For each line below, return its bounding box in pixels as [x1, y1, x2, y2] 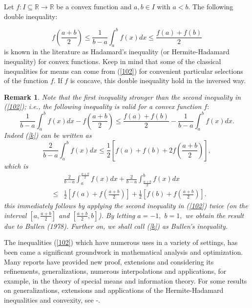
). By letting [98, 210, 135, 220]
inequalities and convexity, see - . [4, 295, 100, 305]
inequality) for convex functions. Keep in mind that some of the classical [4, 56, 221, 66]
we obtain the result [185, 210, 244, 220]
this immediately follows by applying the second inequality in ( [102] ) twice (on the [4, 200, 248, 211]
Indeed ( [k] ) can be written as [4, 130, 92, 140]
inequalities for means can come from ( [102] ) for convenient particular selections [4, 66, 243, 76]
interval [4, 210, 27, 220]
